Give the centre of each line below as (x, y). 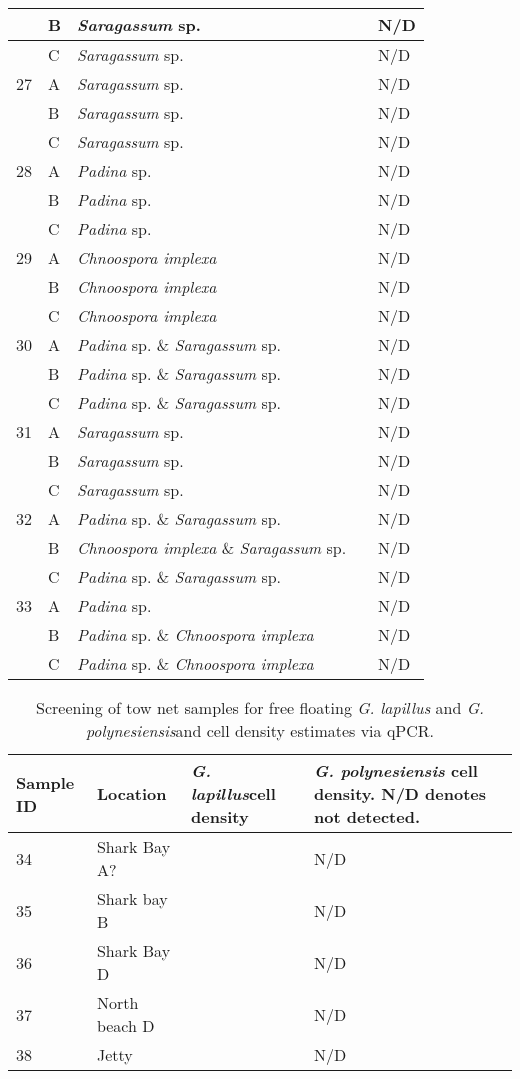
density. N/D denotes (400, 793)
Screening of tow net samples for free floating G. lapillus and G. (260, 707)
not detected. (366, 816)
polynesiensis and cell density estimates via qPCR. (260, 730)
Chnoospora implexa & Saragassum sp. (212, 547)
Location (131, 793)
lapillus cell (233, 793)
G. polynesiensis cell (395, 770)
